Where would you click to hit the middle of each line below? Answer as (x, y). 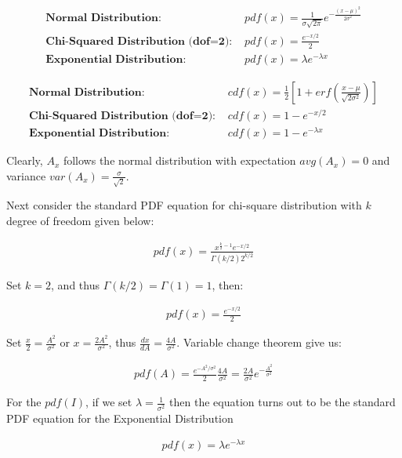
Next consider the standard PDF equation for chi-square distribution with (184, 205)
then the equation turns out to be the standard (282, 402)
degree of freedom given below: (80, 221)
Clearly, (25, 160)
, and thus (75, 284)
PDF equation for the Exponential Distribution (120, 418)
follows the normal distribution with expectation (179, 160)
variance (26, 175)
